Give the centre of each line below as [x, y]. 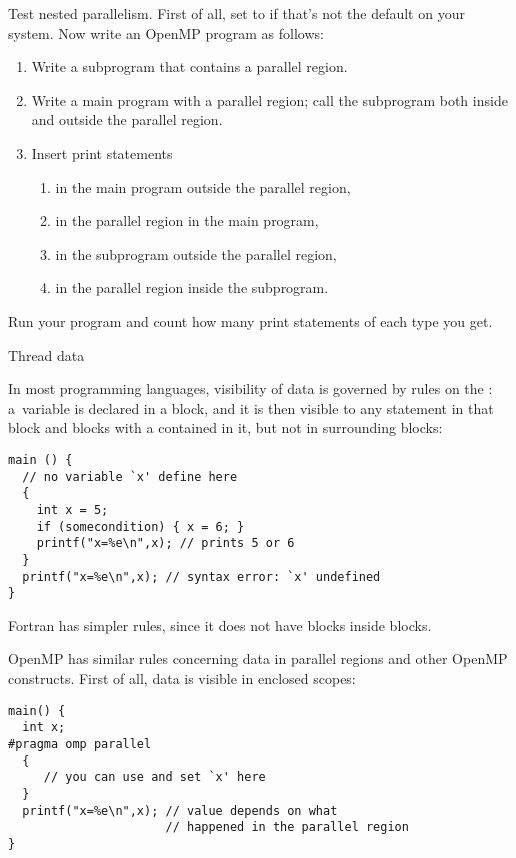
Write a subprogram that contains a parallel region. [189, 66]
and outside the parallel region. [127, 119]
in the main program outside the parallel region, [203, 186]
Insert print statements [102, 152]
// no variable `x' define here [130, 476]
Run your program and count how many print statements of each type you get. [250, 320]
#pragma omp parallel [80, 743]
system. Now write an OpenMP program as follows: [166, 32]
